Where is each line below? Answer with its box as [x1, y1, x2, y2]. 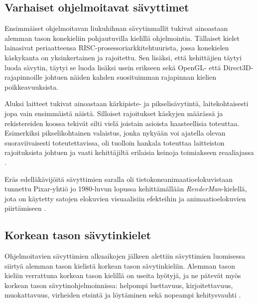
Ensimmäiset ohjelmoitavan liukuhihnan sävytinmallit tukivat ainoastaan [4, 23, 228, 33]
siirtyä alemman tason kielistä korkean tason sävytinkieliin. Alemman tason [4, 260, 235, 271]
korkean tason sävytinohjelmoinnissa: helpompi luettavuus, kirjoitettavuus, [4, 280, 233, 290]
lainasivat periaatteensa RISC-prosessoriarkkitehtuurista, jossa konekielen [4, 42, 229, 53]
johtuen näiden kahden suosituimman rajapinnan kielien [44, 72, 217, 82]
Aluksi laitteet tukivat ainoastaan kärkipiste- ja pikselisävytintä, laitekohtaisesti [4, 98, 249, 109]
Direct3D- [223, 62, 254, 72]
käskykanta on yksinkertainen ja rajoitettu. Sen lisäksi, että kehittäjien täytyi [4, 52, 242, 62]
